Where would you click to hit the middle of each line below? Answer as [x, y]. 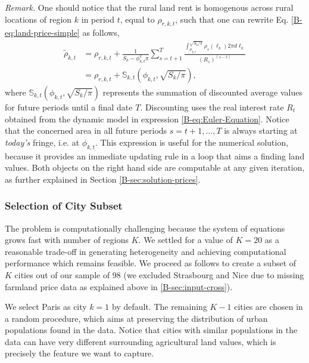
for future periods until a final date [69, 107]
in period [98, 19]
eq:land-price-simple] [42, 33]
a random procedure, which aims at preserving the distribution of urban [136, 318]
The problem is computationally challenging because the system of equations [145, 228]
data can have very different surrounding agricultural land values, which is [141, 341]
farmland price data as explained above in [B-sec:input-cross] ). [119, 286]
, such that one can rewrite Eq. [232, 19]
